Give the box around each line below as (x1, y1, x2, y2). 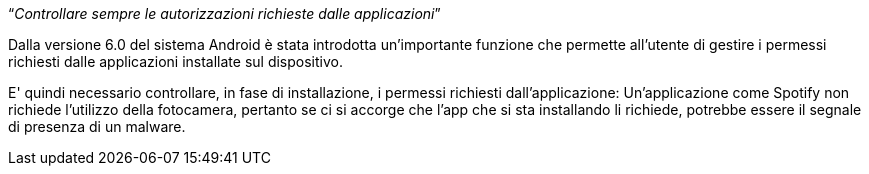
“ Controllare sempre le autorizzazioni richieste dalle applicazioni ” (8, 5, 441, 22)
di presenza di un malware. (8, 118, 186, 135)
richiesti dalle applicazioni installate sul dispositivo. (8, 53, 343, 70)
